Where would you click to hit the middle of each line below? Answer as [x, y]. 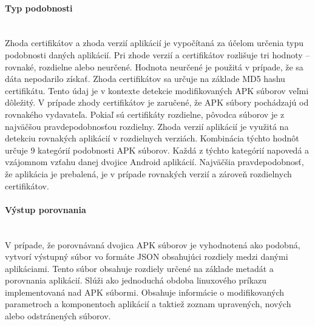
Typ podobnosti [39, 8]
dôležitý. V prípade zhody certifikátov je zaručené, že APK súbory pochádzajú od [157, 102]
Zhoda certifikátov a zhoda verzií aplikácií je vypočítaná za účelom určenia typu [154, 43]
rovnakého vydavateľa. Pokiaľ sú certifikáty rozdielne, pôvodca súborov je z [145, 114]
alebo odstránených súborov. [58, 316]
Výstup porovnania [46, 209]
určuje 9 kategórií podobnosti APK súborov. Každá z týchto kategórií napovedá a [157, 150]
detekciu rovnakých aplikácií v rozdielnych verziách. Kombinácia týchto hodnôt [152, 138]
